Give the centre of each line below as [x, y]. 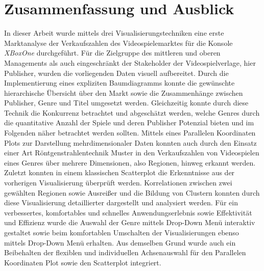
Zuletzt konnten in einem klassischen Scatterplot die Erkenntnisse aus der [119, 172]
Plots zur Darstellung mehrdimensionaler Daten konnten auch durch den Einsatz [130, 142]
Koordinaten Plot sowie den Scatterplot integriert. [83, 262]
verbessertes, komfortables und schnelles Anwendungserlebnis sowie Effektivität [128, 212]
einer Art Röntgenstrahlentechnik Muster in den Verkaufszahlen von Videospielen [132, 153]
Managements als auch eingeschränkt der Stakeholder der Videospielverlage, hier [130, 62]
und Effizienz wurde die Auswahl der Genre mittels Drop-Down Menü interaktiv [130, 222]
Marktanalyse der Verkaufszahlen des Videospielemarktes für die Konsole [118, 43]
